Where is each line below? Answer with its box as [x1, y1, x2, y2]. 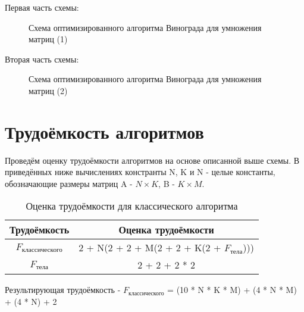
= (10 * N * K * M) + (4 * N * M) [167, 283, 297, 296]
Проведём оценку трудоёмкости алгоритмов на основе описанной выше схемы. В [5, 154, 300, 166]
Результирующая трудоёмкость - [5, 283, 121, 296]
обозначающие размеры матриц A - [5, 177, 133, 189]
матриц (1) [29, 33, 68, 45]
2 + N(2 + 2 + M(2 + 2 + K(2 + [79, 241, 221, 255]
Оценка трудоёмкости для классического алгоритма [26, 199, 238, 213]
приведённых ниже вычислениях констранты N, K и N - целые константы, [5, 166, 275, 178]
